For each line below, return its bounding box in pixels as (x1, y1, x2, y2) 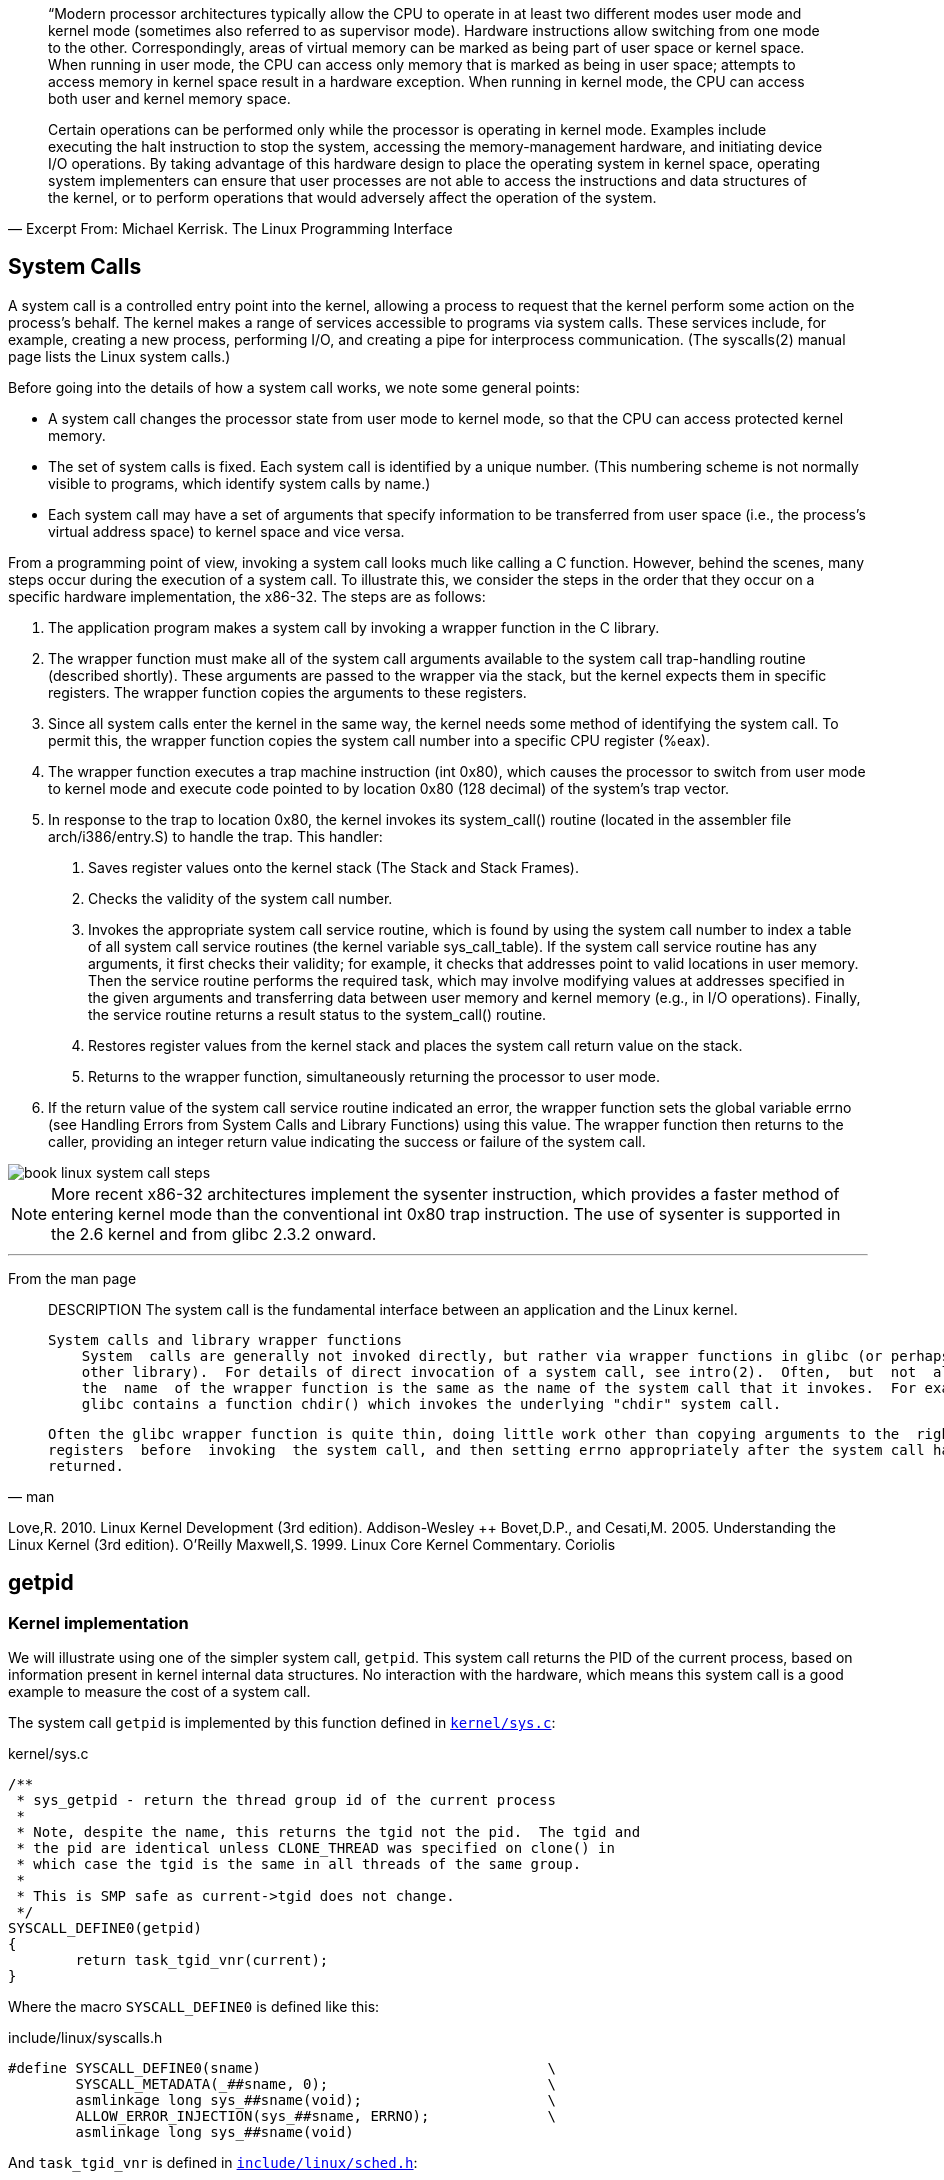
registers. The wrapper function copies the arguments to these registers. (48, 683, 527, 701)
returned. (48, 1457, 124, 1474)
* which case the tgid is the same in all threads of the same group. (16, 1856, 582, 1873)
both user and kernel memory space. (48, 90, 291, 107)
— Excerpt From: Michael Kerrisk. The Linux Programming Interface (8, 220, 453, 237)
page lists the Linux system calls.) (8, 347, 231, 365)
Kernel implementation (8, 1612, 189, 1633)
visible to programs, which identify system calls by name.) (48, 474, 431, 492)
